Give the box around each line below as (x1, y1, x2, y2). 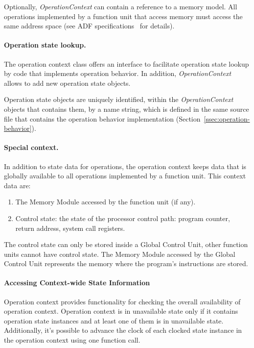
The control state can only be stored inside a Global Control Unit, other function (4, 239, 248, 249)
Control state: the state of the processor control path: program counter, (15, 213, 230, 223)
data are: (4, 180, 31, 190)
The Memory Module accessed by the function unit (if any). (15, 197, 196, 207)
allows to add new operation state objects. (4, 77, 131, 88)
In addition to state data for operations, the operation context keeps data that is (4, 161, 247, 171)
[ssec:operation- (204, 113, 250, 124)
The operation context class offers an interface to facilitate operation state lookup (4, 58, 249, 69)
